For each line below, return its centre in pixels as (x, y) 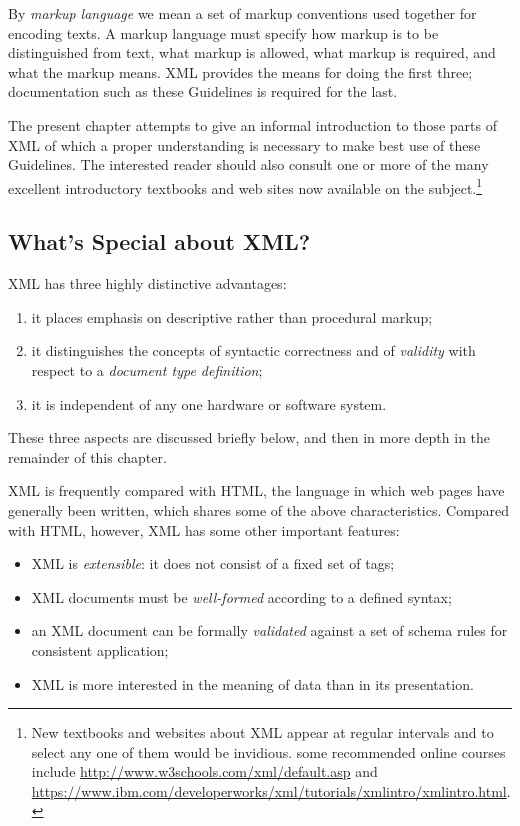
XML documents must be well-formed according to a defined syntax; (241, 596)
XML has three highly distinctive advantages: (147, 283)
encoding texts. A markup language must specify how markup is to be (223, 32)
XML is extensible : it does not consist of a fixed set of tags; (213, 563)
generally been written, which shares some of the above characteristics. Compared (259, 509)
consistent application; (100, 649)
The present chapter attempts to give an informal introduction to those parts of (252, 124)
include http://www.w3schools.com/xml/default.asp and (204, 771)
